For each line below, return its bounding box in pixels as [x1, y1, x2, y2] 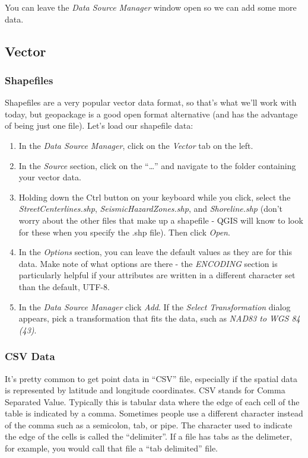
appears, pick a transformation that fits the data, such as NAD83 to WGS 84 [18, 312, 300, 325]
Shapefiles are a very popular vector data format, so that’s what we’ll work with [5, 96, 297, 109]
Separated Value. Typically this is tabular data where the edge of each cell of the [5, 395, 300, 408]
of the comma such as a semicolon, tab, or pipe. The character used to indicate [5, 418, 293, 431]
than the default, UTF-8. [18, 280, 110, 292]
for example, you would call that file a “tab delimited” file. [5, 442, 218, 454]
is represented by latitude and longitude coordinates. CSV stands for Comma [5, 384, 285, 396]
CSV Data [5, 349, 55, 364]
